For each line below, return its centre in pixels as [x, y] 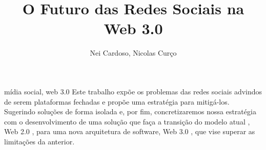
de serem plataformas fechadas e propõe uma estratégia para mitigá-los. [117, 101]
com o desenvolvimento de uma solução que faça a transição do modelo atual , [127, 121]
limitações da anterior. [39, 141]
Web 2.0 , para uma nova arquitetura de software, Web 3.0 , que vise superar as [130, 131]
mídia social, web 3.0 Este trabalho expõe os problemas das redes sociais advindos [133, 91]
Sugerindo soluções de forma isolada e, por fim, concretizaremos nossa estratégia [130, 111]
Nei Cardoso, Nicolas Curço [133, 53]
